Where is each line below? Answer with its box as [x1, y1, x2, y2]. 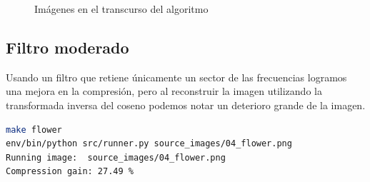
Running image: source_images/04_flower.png [6, 152, 226, 163]
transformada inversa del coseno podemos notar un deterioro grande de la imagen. [6, 97, 366, 112]
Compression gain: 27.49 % [6, 166, 134, 177]
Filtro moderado [6, 36, 129, 58]
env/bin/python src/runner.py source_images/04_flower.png [6, 138, 292, 149]
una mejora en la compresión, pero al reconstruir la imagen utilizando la [6, 84, 322, 98]
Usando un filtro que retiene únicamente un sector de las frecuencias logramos [6, 69, 347, 84]
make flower [6, 124, 62, 135]
